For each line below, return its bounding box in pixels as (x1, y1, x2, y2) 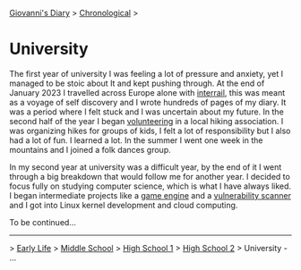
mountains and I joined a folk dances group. (9, 144, 172, 155)
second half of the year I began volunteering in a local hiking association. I (9, 115, 284, 126)
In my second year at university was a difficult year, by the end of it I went (9, 161, 282, 173)
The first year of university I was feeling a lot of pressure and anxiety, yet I (9, 68, 284, 79)
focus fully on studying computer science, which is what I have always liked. (9, 181, 292, 191)
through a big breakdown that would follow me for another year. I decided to (9, 171, 291, 181)
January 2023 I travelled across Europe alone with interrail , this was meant (9, 87, 286, 97)
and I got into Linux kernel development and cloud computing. (9, 199, 238, 210)
